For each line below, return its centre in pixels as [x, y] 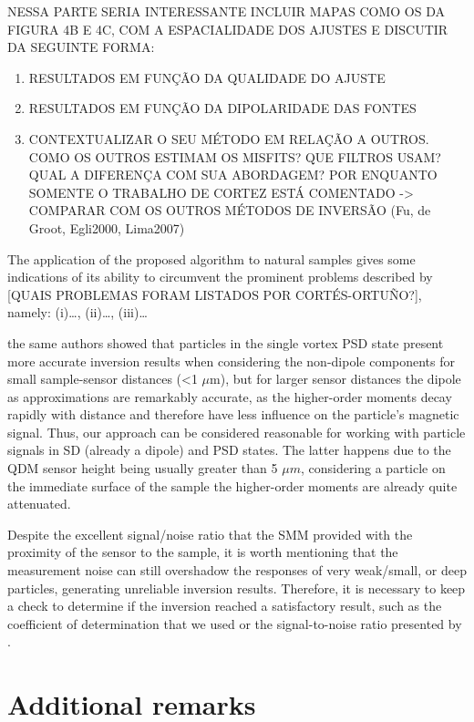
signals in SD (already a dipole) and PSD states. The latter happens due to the [229, 450]
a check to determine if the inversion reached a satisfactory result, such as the [225, 606]
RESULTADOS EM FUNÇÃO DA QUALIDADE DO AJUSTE [207, 77]
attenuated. [39, 504]
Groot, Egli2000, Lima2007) [107, 227]
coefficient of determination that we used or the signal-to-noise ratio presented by [235, 623]
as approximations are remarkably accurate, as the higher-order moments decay [230, 396]
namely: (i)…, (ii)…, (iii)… [77, 312]
